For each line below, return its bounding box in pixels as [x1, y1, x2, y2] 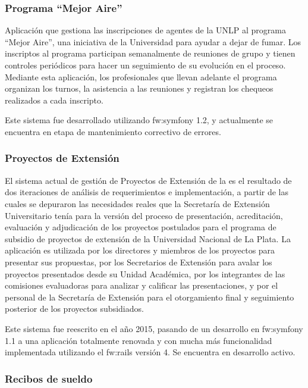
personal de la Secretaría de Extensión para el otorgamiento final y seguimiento [5, 290, 294, 303]
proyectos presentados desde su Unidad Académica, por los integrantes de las [5, 267, 285, 280]
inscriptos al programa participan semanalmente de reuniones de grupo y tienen [5, 47, 296, 60]
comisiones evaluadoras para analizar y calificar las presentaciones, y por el [5, 279, 278, 292]
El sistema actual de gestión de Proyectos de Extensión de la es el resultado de [5, 174, 292, 186]
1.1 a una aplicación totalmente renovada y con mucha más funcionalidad [5, 334, 272, 346]
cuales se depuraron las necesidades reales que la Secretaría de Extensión [5, 197, 270, 209]
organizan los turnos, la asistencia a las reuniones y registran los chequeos [5, 82, 274, 95]
